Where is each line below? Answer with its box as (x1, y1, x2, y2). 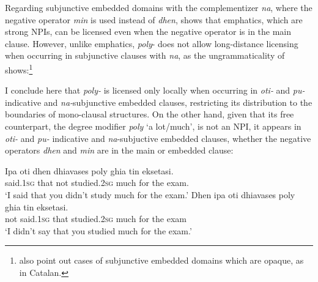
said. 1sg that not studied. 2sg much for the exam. (5, 176, 189, 189)
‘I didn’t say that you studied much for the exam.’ (5, 224, 192, 237)
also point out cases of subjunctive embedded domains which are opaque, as (19, 254, 304, 267)
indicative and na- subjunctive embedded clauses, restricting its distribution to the (5, 95, 312, 108)
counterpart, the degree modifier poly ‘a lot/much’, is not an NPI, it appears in (5, 120, 301, 132)
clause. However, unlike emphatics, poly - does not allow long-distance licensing (5, 37, 298, 50)
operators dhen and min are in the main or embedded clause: (5, 144, 234, 157)
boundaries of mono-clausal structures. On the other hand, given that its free (5, 108, 294, 121)
